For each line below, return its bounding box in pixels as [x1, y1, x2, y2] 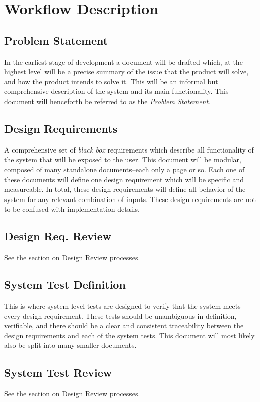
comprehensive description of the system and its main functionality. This [4, 86, 229, 96]
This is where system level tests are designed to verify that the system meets [4, 300, 241, 311]
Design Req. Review [4, 228, 112, 244]
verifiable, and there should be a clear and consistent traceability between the [4, 320, 244, 331]
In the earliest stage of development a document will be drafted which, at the [4, 56, 243, 67]
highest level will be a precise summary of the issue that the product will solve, [4, 66, 249, 77]
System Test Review [4, 365, 112, 380]
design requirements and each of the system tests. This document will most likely [4, 330, 255, 340]
